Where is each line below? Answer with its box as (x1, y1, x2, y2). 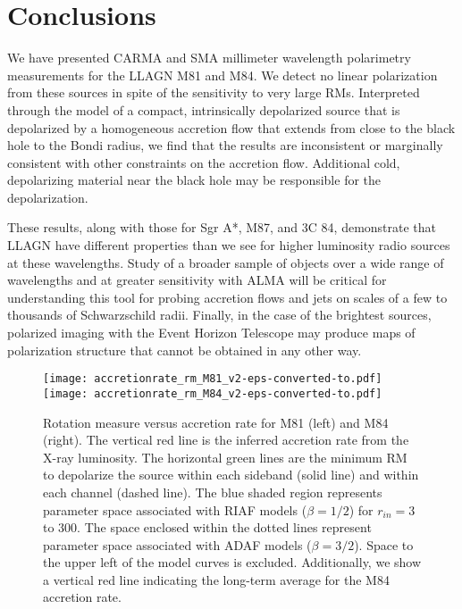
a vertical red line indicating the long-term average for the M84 (43, 570, 390, 588)
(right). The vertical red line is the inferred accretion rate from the (43, 430, 409, 449)
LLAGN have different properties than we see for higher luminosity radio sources (7, 236, 450, 254)
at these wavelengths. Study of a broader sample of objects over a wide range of (7, 253, 444, 271)
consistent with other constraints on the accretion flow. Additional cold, (7, 153, 400, 171)
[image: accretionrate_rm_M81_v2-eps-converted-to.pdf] (43, 372, 382, 386)
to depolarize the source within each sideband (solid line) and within (43, 465, 419, 484)
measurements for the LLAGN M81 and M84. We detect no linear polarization (7, 65, 438, 84)
